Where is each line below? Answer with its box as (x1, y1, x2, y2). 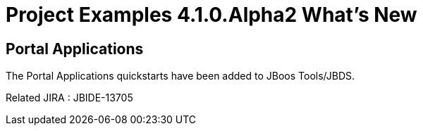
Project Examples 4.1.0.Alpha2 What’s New (6, 3, 417, 27)
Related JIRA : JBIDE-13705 (6, 92, 133, 104)
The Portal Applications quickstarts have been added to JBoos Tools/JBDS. (6, 70, 355, 82)
